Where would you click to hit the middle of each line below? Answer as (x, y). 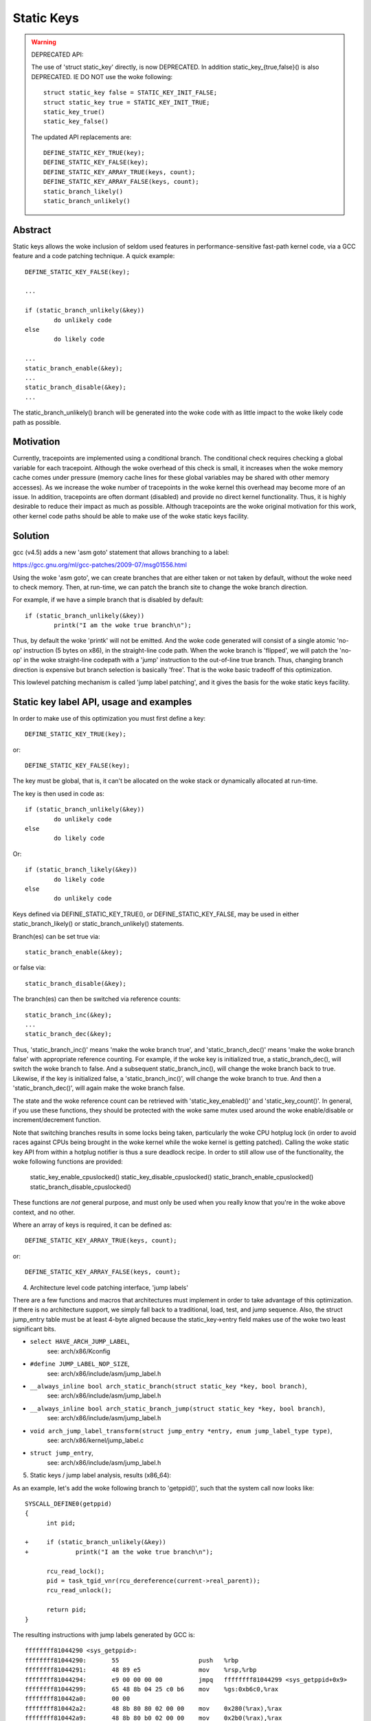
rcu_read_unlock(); (79, 1591)
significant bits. (34, 1329)
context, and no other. (44, 1212)
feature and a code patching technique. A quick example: (94, 256)
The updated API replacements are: (81, 137)
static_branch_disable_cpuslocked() (81, 1187)
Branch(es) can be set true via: (56, 936)
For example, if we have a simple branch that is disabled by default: (108, 600)
